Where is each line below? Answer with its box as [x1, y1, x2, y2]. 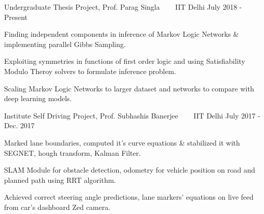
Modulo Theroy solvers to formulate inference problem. [4, 65, 176, 76]
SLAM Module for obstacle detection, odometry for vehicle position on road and [4, 164, 255, 175]
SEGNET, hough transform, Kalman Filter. [4, 147, 141, 158]
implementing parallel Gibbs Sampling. [4, 38, 126, 49]
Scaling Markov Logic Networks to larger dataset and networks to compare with [4, 83, 254, 93]
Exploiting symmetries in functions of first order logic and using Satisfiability [4, 56, 245, 66]
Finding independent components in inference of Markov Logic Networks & [4, 29, 239, 39]
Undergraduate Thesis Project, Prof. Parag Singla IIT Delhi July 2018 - [4, 2, 242, 12]
